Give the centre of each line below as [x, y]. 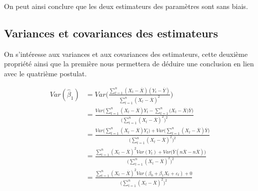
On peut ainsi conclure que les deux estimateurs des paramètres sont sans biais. [126, 6]
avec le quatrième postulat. [45, 73]
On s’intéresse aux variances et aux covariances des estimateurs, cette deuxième [126, 54]
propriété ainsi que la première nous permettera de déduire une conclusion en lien [129, 64]
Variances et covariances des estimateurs [111, 33]
